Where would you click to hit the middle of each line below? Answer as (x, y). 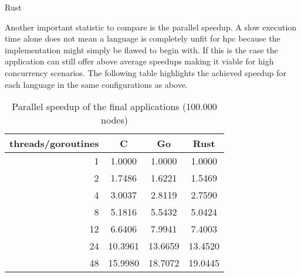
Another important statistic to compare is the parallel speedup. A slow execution (151, 27)
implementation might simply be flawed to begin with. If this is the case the (141, 49)
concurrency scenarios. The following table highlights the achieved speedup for (146, 72)
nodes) (114, 120)
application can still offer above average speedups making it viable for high (139, 61)
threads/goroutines (54, 143)
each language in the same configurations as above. (96, 84)
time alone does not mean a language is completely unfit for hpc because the (143, 38)
